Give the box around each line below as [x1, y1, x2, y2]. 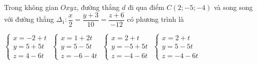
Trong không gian [4, 2, 59, 12]
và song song [213, 2, 253, 12]
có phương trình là [127, 14, 184, 24]
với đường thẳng [4, 14, 54, 24]
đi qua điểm [128, 2, 164, 12]
